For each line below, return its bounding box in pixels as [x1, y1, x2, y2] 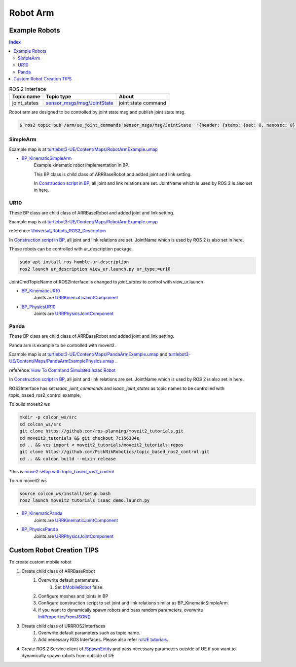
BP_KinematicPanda [21, 510, 63, 516]
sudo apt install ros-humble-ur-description [19, 259, 129, 265]
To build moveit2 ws [9, 401, 50, 407]
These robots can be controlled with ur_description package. [9, 246, 133, 252]
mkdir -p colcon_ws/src [19, 415, 77, 420]
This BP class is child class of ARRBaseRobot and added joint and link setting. [34, 171, 192, 177]
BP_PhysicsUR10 [21, 304, 56, 310]
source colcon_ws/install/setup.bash [19, 491, 111, 496]
